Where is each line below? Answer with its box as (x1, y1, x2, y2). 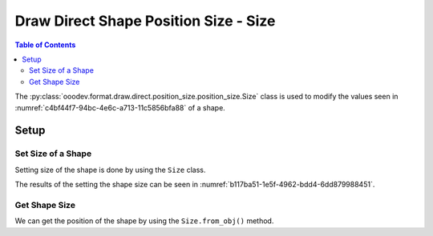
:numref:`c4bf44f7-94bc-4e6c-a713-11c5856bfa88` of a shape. (14, 102, 226, 112)
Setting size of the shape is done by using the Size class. (14, 165, 206, 174)
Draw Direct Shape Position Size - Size (14, 12, 276, 30)
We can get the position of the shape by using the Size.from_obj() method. (14, 216, 274, 226)
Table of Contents (14, 40, 76, 50)
